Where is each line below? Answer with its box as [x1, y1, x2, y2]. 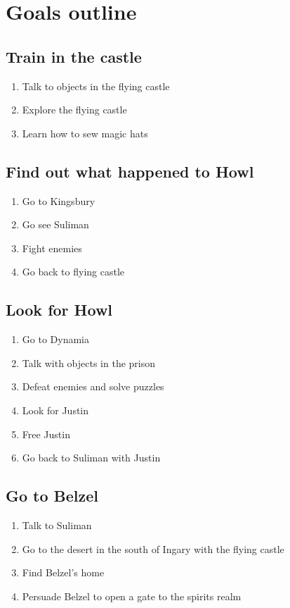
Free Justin [22, 426, 70, 441]
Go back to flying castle [22, 264, 125, 279]
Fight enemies [22, 240, 82, 255]
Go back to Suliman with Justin [22, 450, 161, 465]
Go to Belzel [6, 485, 99, 507]
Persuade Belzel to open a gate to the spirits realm [22, 588, 242, 603]
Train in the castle [6, 45, 142, 67]
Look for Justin [22, 402, 89, 417]
